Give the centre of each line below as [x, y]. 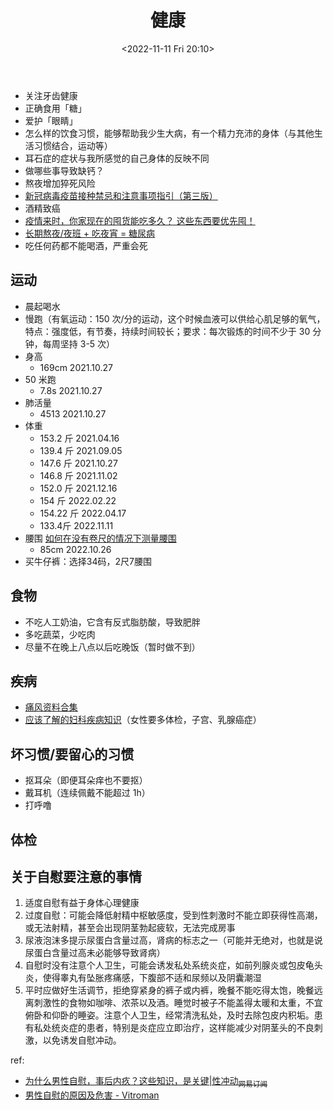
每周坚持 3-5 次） [79, 343]
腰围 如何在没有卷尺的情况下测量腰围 [100, 538]
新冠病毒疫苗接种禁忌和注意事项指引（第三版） [121, 195]
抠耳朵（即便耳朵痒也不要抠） [86, 780]
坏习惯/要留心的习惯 [72, 754]
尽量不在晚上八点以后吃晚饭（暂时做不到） [112, 647]
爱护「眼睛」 [51, 120]
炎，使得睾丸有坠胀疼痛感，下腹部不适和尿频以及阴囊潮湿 [143, 978]
